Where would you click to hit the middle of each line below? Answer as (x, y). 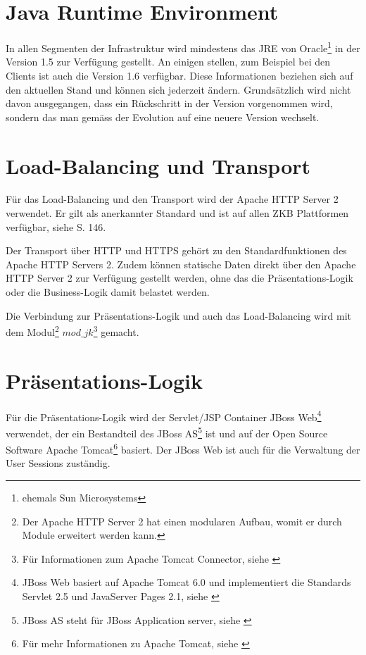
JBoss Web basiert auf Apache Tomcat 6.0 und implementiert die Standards (187, 582)
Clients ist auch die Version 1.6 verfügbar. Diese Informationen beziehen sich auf (179, 75)
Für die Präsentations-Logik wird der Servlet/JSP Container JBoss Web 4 (164, 416)
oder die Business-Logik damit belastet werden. (108, 292)
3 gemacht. (116, 331)
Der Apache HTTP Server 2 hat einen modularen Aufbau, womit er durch (182, 521)
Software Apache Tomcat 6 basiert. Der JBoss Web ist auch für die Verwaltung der (183, 448)
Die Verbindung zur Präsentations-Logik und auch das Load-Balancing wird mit (179, 315)
